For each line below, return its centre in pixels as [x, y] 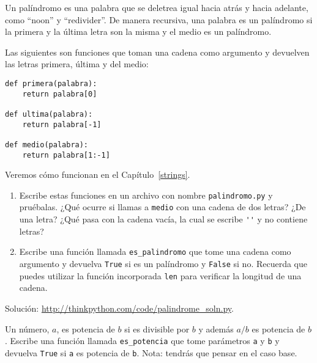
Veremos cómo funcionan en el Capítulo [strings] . [98, 174]
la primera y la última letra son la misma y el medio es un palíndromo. [138, 31]
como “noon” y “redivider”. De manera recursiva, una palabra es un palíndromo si [159, 19]
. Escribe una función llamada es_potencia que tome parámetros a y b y [142, 341]
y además [216, 328]
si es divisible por [157, 328]
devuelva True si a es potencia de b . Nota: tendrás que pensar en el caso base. [151, 352]
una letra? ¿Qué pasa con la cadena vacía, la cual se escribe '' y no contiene [163, 219]
